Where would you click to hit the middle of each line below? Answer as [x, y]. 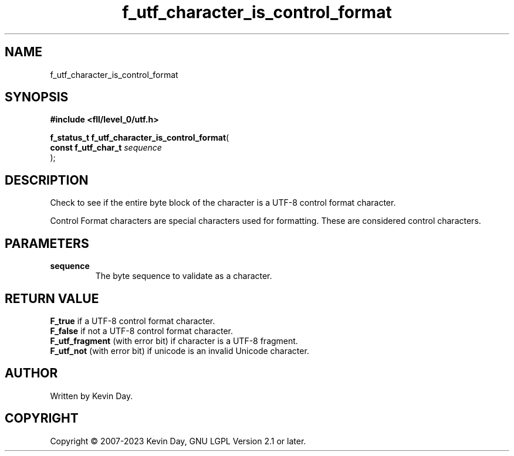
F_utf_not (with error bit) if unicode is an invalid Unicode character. [180, 350]
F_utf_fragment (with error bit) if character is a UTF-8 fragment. [174, 341]
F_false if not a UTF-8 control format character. [141, 331]
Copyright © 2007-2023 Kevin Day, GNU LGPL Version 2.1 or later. [178, 441]
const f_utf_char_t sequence [106, 148]
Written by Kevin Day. [92, 396]
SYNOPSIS [37, 97]
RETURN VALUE [52, 298]
